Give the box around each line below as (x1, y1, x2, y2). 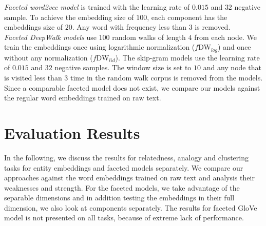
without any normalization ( (4, 52, 93, 63)
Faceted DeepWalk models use (4, 31, 97, 42)
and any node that (203, 62, 261, 73)
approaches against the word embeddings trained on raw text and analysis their (4, 172, 255, 183)
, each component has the (147, 11, 227, 22)
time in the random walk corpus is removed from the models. (70, 72, 263, 83)
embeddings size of (4, 22, 63, 32)
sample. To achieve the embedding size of (4, 11, 134, 22)
